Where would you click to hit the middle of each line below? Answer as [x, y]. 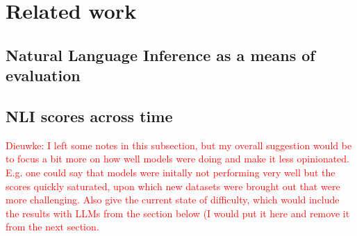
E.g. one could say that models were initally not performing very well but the [171, 172]
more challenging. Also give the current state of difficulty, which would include [173, 200]
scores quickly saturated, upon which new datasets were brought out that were [173, 186]
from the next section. [52, 227]
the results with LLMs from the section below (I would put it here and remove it [178, 213]
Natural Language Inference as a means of [160, 54]
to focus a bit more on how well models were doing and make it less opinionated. [178, 159]
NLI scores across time [89, 116]
